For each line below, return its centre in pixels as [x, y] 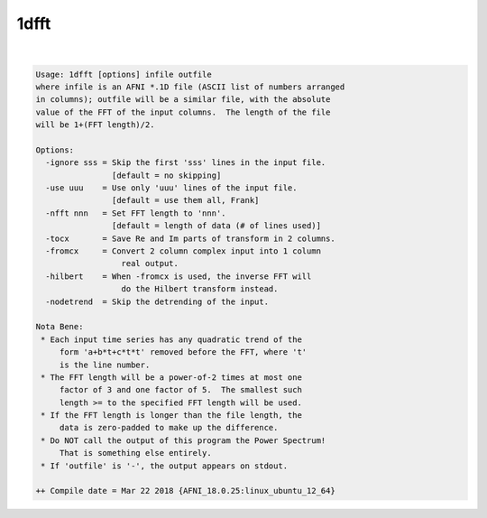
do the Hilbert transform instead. [200, 289]
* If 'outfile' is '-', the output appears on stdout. [165, 466]
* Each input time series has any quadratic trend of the [171, 339]
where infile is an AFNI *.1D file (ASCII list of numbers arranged [190, 87]
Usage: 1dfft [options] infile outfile [124, 74]
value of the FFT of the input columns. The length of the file [183, 112]
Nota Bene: [60, 327]
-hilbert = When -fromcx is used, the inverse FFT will [179, 276]
